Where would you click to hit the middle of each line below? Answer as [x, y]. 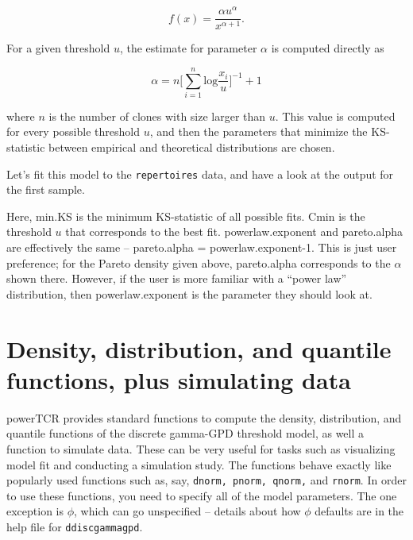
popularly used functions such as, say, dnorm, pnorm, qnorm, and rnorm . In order [206, 480]
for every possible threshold [73, 131]
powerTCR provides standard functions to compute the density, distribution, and [204, 417]
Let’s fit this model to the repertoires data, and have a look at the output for [200, 174]
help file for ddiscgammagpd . [75, 526]
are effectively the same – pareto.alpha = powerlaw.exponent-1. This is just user [202, 247]
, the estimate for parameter [188, 48]
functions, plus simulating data [179, 379]
